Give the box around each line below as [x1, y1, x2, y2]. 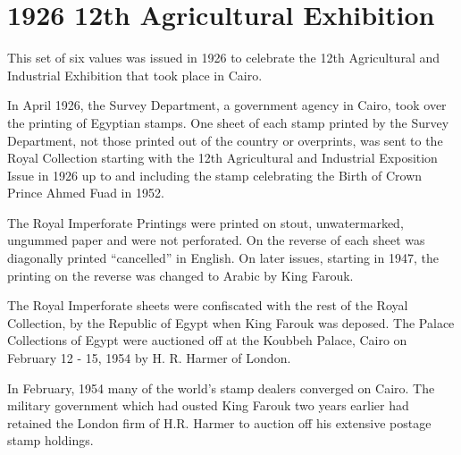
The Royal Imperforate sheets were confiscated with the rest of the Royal [7, 296, 408, 315]
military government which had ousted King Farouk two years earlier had [7, 396, 409, 415]
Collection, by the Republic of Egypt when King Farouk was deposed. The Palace [7, 313, 455, 332]
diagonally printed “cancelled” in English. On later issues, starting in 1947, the [7, 249, 439, 267]
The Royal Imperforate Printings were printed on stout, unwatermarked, [7, 213, 404, 232]
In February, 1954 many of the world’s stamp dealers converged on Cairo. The [7, 378, 435, 397]
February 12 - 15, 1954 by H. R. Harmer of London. [7, 349, 291, 367]
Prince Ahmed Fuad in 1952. [7, 183, 164, 202]
